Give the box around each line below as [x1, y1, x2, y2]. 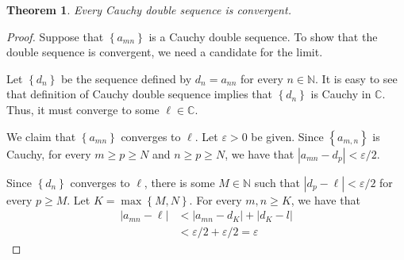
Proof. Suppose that [6, 28, 104, 44]
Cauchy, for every [6, 145, 91, 162]
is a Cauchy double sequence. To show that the [148, 28, 378, 44]
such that [254, 174, 301, 190]
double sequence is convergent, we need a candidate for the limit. [6, 44, 323, 60]
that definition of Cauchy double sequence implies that [6, 86, 273, 102]
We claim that [6, 128, 76, 144]
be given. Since [251, 128, 324, 144]
